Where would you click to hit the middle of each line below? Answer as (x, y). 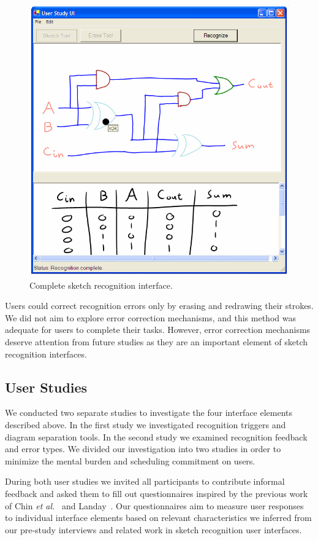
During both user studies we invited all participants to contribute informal (145, 481)
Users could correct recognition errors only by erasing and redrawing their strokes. (159, 306)
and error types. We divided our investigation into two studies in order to (143, 449)
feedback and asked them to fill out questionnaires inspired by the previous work (157, 493)
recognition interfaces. (46, 354)
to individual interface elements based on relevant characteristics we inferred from (158, 518)
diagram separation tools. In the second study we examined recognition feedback (156, 436)
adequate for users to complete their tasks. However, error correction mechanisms (158, 330)
